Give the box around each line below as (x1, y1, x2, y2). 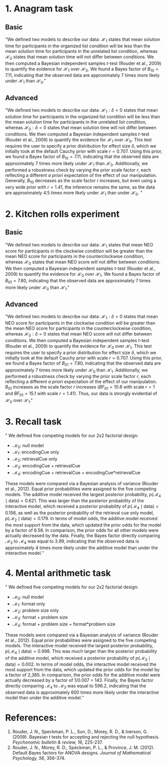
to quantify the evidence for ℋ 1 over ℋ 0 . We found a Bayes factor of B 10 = (5, 66, 159, 73)
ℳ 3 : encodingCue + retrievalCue (12, 463, 81, 470)
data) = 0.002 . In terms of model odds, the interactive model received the (5, 661, 157, 667)
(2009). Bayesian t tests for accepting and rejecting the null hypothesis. (12, 734, 160, 740)
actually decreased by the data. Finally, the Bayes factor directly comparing (5, 533, 161, 539)
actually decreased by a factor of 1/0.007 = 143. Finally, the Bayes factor (5, 677, 154, 683)
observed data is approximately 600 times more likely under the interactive (5, 689, 159, 696)
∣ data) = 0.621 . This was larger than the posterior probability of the (5, 498, 144, 504)
